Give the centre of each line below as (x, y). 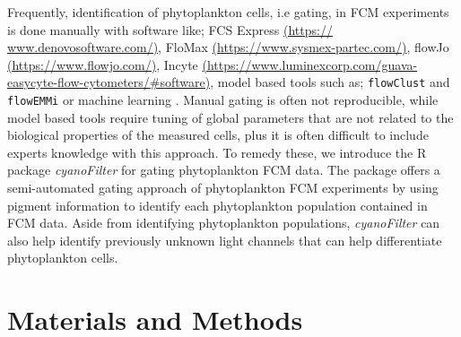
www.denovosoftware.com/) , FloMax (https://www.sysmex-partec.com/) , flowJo (228, 47)
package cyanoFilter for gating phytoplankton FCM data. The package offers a (224, 170)
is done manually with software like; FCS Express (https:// (170, 29)
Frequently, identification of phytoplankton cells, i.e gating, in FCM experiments (228, 12)
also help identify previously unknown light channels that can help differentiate (225, 240)
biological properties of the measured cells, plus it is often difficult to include (218, 135)
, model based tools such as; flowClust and (330, 82)
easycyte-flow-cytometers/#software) (109, 82)
